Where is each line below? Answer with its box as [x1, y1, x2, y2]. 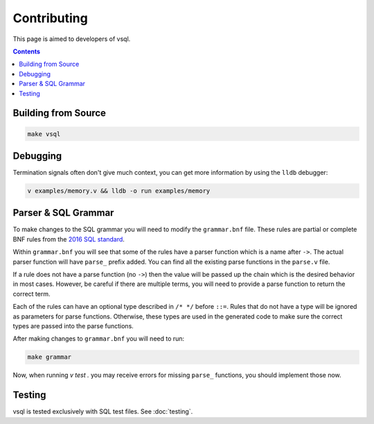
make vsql [27, 130, 61, 138]
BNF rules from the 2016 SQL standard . [12, 235, 125, 243]
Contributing [12, 10, 88, 26]
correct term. [12, 289, 51, 298]
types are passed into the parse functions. [12, 322, 134, 330]
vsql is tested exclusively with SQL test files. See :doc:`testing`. [12, 407, 193, 416]
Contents [12, 47, 41, 56]
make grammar [27, 353, 72, 361]
